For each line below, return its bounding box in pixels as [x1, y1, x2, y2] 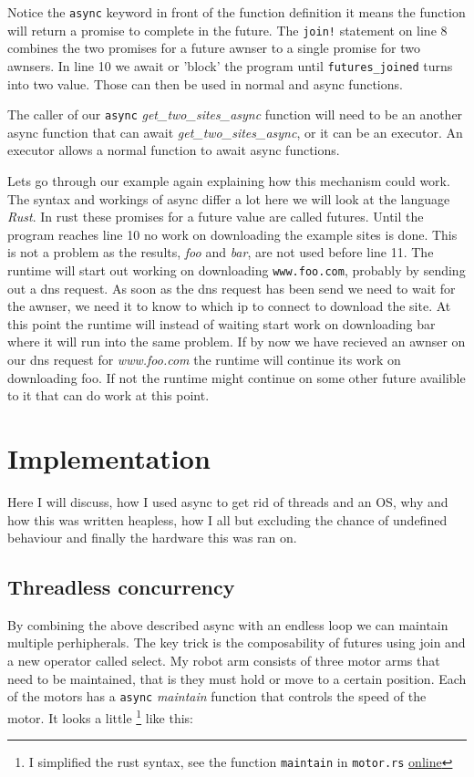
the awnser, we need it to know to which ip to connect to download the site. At [7, 296, 451, 316]
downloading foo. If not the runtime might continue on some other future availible [7, 368, 466, 387]
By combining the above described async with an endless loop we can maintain [7, 615, 448, 634]
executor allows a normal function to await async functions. [7, 140, 340, 160]
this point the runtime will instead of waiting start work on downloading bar [7, 314, 436, 333]
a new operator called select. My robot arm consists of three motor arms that [7, 651, 440, 670]
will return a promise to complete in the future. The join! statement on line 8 [7, 20, 448, 39]
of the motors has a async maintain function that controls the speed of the [7, 687, 427, 706]
